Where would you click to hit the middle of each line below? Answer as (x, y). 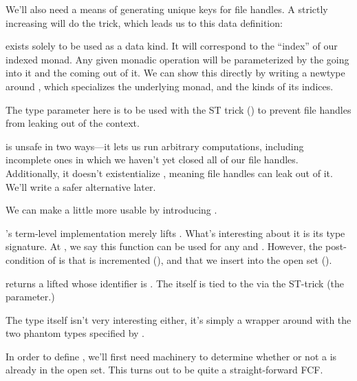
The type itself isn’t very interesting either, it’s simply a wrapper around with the (178, 319)
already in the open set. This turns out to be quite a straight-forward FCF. (164, 370)
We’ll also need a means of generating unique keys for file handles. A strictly (167, 9)
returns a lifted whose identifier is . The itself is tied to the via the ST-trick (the (175, 283)
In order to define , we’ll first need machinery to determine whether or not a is (171, 356)
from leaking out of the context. (73, 123)
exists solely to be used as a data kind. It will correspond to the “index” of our (172, 46)
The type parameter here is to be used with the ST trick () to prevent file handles (178, 109)
